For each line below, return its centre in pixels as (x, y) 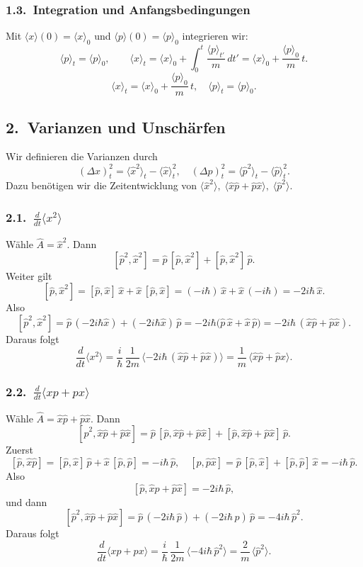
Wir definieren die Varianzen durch (82, 156)
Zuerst (20, 450)
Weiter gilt (29, 275)
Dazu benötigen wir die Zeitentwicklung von (102, 185)
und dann (27, 501)
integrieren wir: (215, 36)
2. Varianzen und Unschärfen (116, 127)
